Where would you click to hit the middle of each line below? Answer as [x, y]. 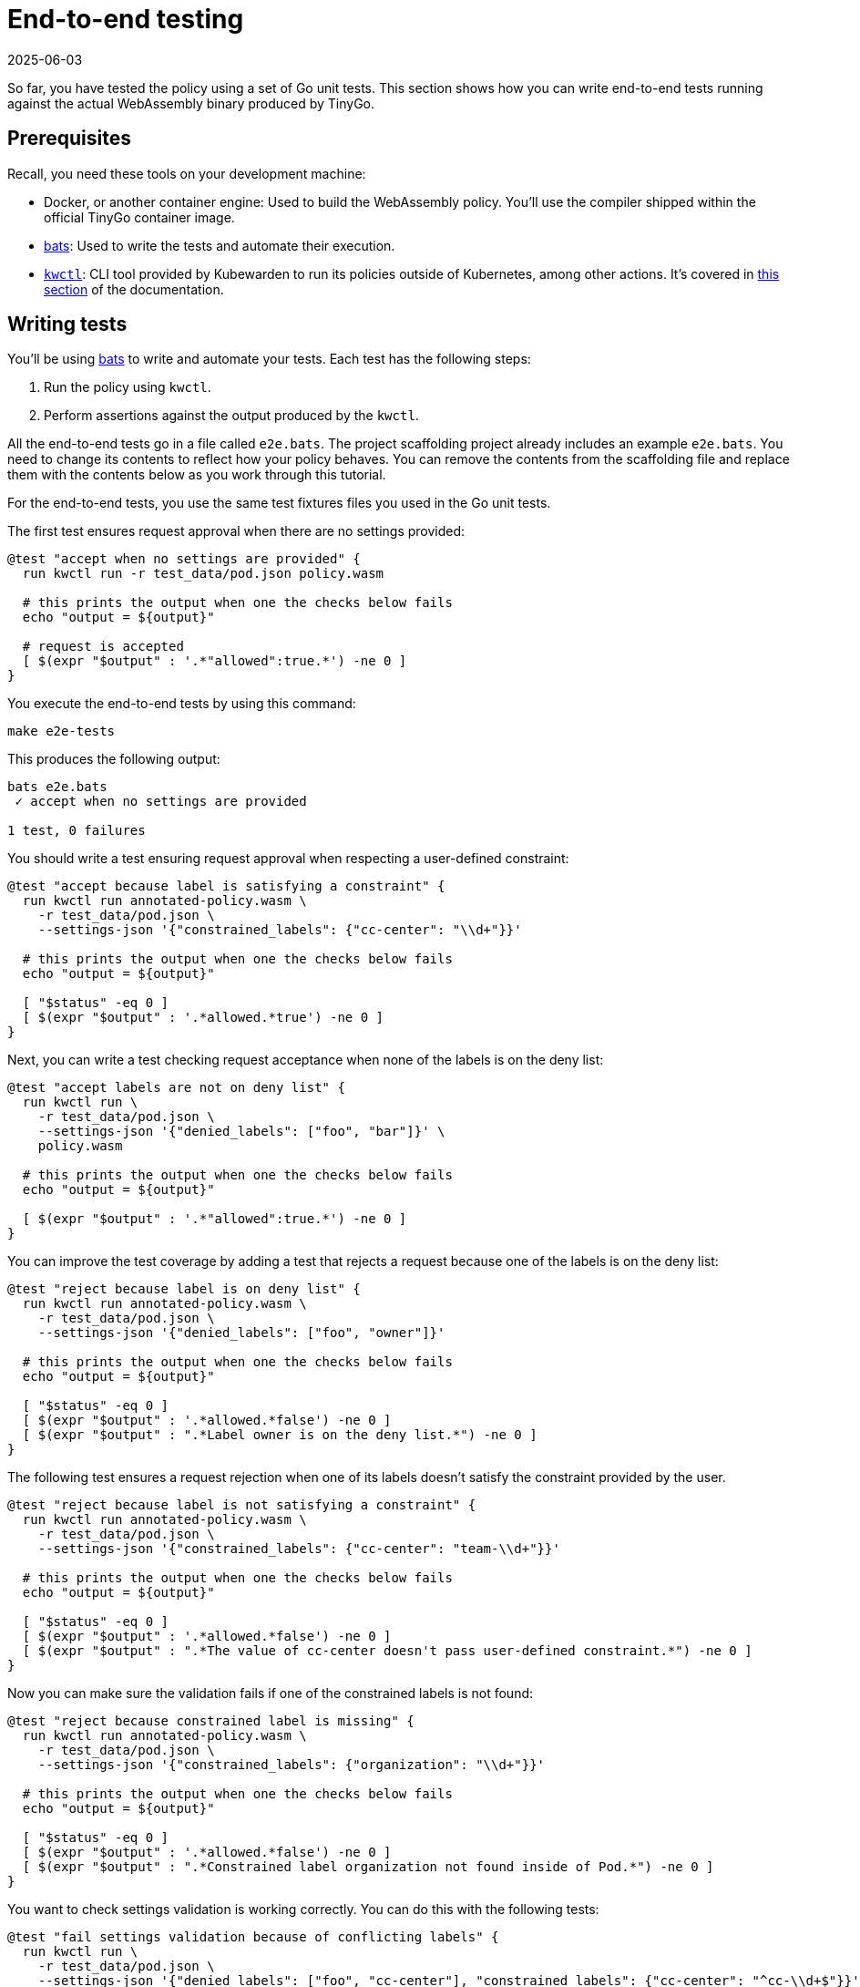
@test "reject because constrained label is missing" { [211, 1721]
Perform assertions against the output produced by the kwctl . [231, 416]
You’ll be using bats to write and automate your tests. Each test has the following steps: [269, 359]
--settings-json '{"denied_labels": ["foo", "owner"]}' [241, 1333]
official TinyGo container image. [139, 217]
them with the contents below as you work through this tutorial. [197, 475]
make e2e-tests [61, 731]
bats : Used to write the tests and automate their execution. [220, 245]
